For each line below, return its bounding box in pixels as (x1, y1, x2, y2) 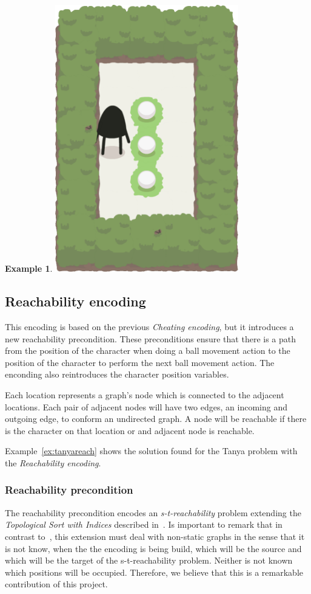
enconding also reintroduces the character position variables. (5, 368, 229, 381)
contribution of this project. (5, 578, 108, 590)
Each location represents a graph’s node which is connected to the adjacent (5, 388, 284, 401)
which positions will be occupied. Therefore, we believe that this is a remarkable (5, 565, 303, 578)
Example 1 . (5, 262, 53, 275)
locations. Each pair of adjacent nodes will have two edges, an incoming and (5, 400, 287, 413)
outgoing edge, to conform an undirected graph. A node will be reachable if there (5, 412, 307, 425)
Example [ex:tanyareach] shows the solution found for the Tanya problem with (5, 444, 298, 457)
